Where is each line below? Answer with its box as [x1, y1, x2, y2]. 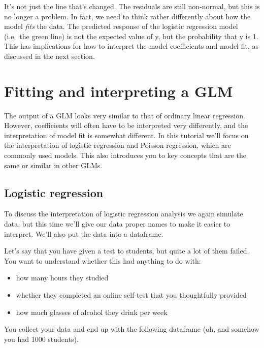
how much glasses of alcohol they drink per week [16, 306, 168, 317]
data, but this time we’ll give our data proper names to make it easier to [4, 218, 230, 229]
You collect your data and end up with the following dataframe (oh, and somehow [4, 324, 259, 334]
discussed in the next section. [4, 50, 95, 61]
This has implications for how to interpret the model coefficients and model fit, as [4, 41, 258, 51]
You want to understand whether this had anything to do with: [4, 255, 201, 266]
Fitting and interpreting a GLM [4, 80, 233, 101]
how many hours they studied [16, 272, 109, 283]
